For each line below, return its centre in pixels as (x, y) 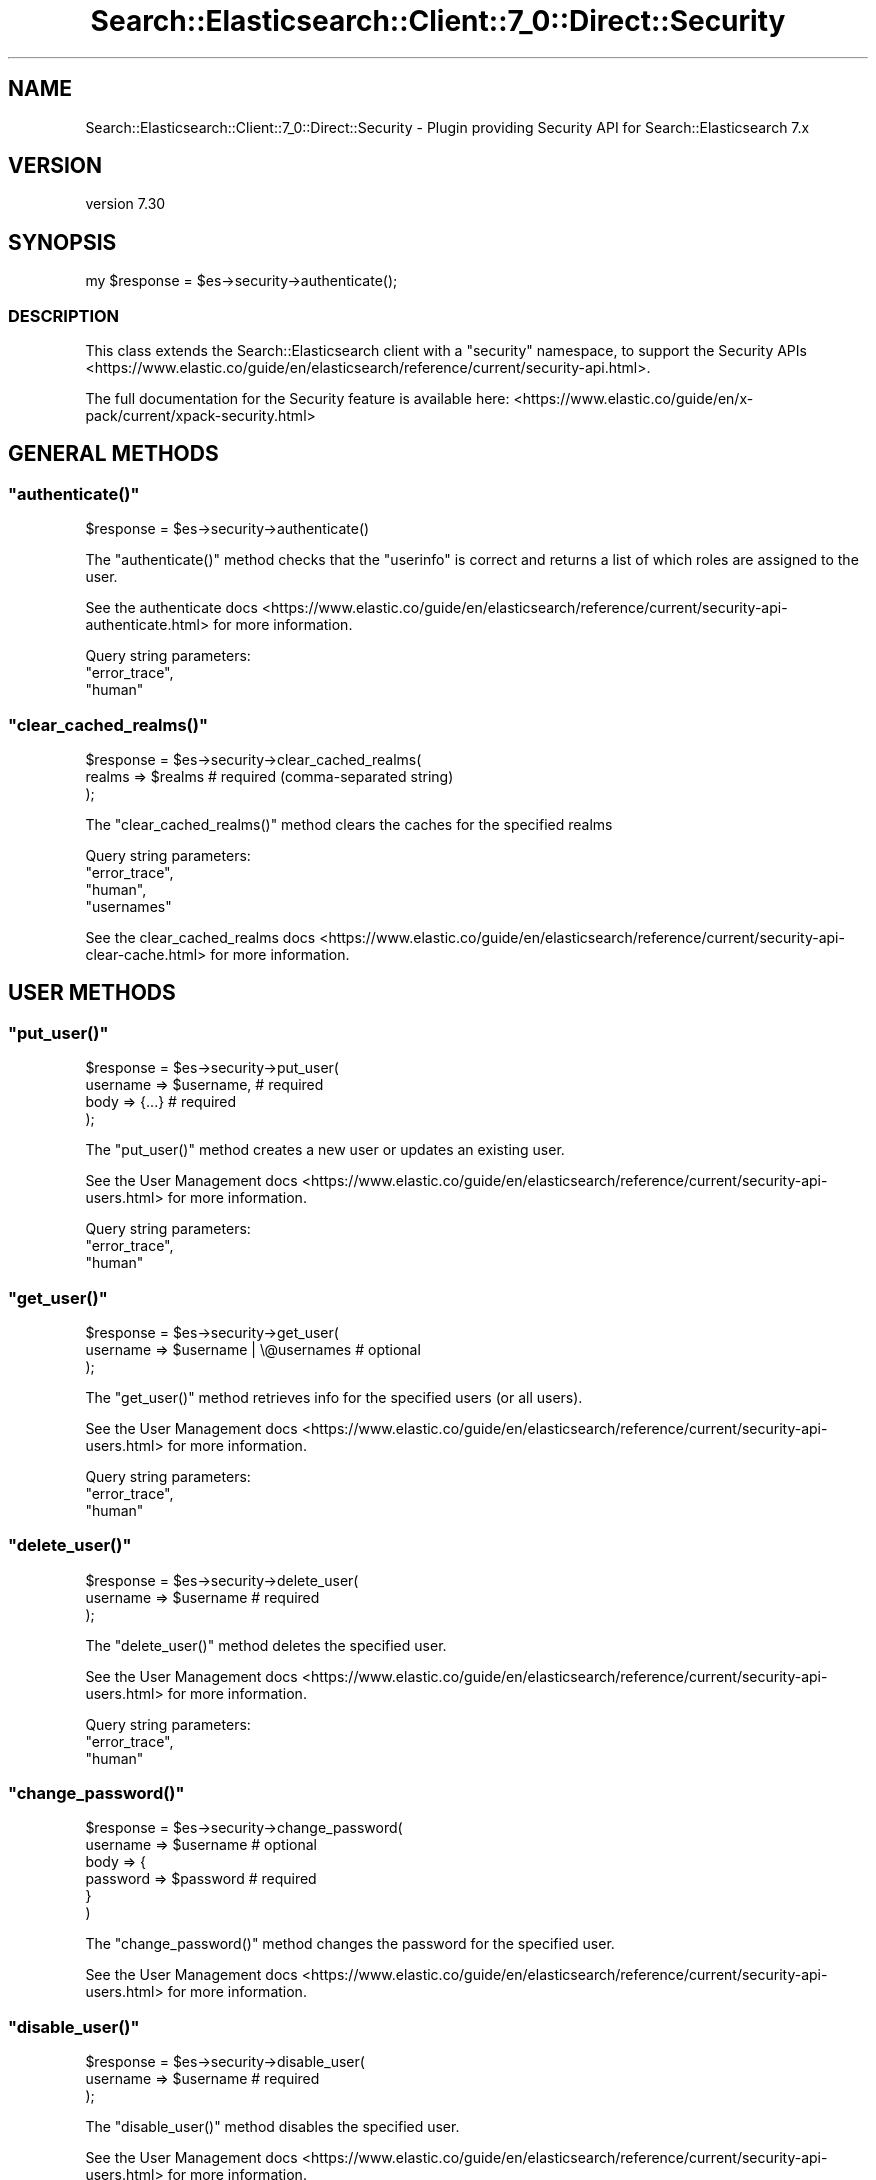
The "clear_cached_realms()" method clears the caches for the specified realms (349, 824)
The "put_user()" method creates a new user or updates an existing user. (325, 1150)
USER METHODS (92, 993)
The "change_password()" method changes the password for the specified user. (350, 1944)
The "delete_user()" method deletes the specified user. (266, 1645)
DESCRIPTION (64, 315)
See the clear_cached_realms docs (200, 937)
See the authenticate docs (171, 608)
